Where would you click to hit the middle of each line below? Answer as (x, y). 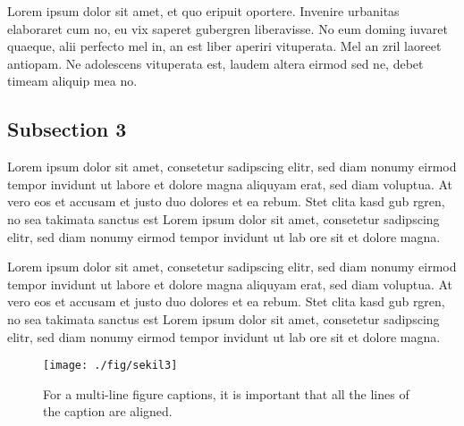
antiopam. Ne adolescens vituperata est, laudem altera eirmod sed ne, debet (215, 63)
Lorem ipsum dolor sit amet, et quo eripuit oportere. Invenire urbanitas (203, 11)
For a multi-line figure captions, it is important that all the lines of (226, 393)
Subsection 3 (67, 129)
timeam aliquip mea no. (72, 81)
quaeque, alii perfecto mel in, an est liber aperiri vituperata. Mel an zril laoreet (224, 46)
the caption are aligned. (108, 411)
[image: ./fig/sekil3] (110, 366)
